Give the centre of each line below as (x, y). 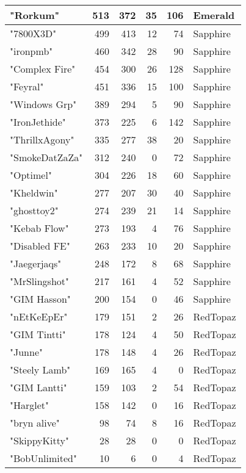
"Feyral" (27, 86)
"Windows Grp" (43, 104)
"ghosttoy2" (34, 210)
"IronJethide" (38, 122)
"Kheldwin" (34, 193)
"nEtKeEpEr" (39, 316)
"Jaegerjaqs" (36, 263)
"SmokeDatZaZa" (46, 157)
